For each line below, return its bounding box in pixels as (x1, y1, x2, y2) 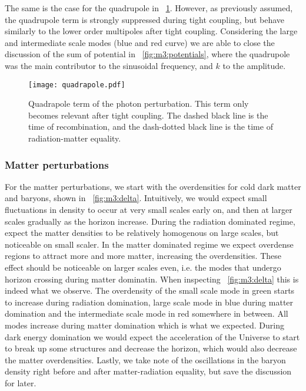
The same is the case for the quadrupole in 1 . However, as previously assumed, (5, 2, 293, 14)
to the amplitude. (222, 59, 286, 71)
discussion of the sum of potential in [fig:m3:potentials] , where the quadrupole (5, 48, 290, 60)
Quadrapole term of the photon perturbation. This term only (28, 97, 249, 110)
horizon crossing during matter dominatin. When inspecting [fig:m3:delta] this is (5, 272, 299, 285)
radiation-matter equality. (28, 132, 121, 144)
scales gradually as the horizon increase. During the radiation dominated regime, (5, 215, 295, 227)
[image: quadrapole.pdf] (28, 80, 125, 89)
